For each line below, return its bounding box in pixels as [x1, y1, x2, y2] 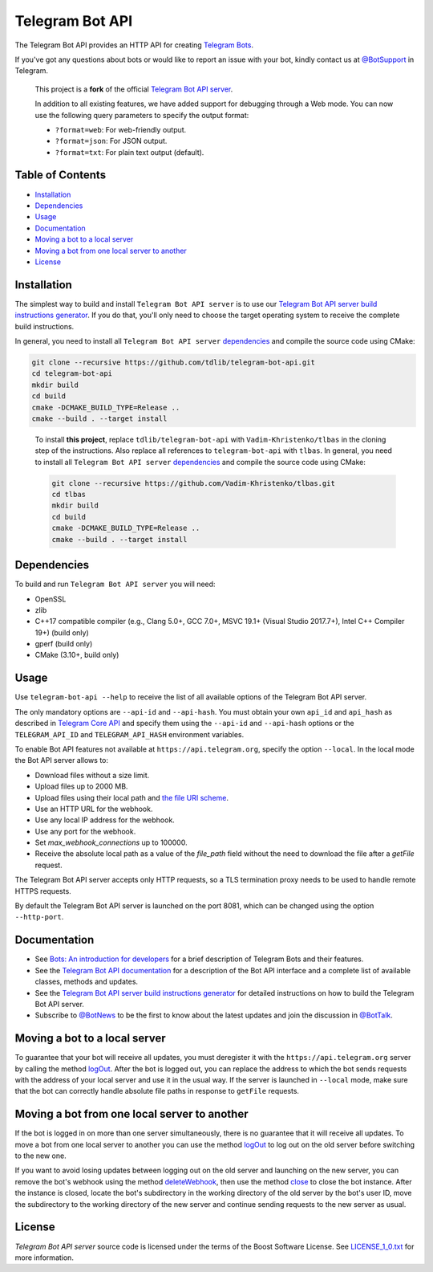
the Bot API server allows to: [14, 756, 108, 765]
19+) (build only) [34, 627, 90, 638]
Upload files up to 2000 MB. [34, 781, 128, 791]
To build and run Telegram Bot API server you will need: [14, 579, 216, 589]
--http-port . [14, 912, 64, 922]
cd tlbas [51, 490, 87, 499]
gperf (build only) [34, 639, 93, 649]
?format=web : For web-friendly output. [55, 124, 187, 134]
